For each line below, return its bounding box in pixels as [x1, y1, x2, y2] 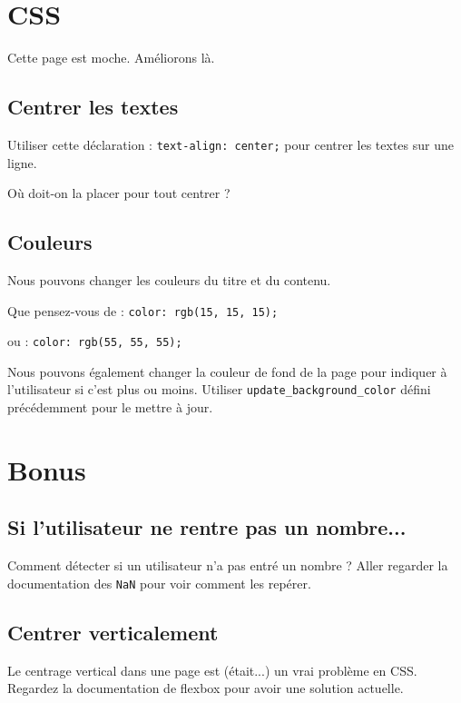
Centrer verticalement [7, 618, 219, 646]
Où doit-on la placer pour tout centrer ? [7, 183, 230, 203]
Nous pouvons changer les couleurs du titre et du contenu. [7, 270, 331, 289]
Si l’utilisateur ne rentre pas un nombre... [7, 513, 407, 541]
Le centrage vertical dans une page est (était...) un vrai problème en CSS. [7, 660, 417, 679]
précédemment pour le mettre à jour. [7, 398, 213, 417]
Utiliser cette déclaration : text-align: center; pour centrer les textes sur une [7, 134, 454, 153]
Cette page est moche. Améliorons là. [7, 48, 215, 67]
